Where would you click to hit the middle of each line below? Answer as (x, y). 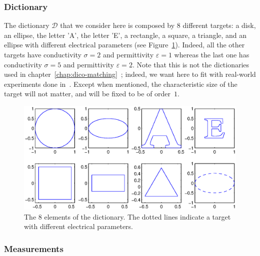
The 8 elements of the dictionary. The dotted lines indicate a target (127, 216)
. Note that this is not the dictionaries (191, 64)
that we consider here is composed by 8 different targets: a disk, (158, 25)
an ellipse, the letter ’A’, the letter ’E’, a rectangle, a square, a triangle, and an (125, 35)
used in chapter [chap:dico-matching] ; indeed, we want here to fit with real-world (130, 74)
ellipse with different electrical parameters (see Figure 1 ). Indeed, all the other (124, 45)
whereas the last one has (212, 54)
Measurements (34, 248)
